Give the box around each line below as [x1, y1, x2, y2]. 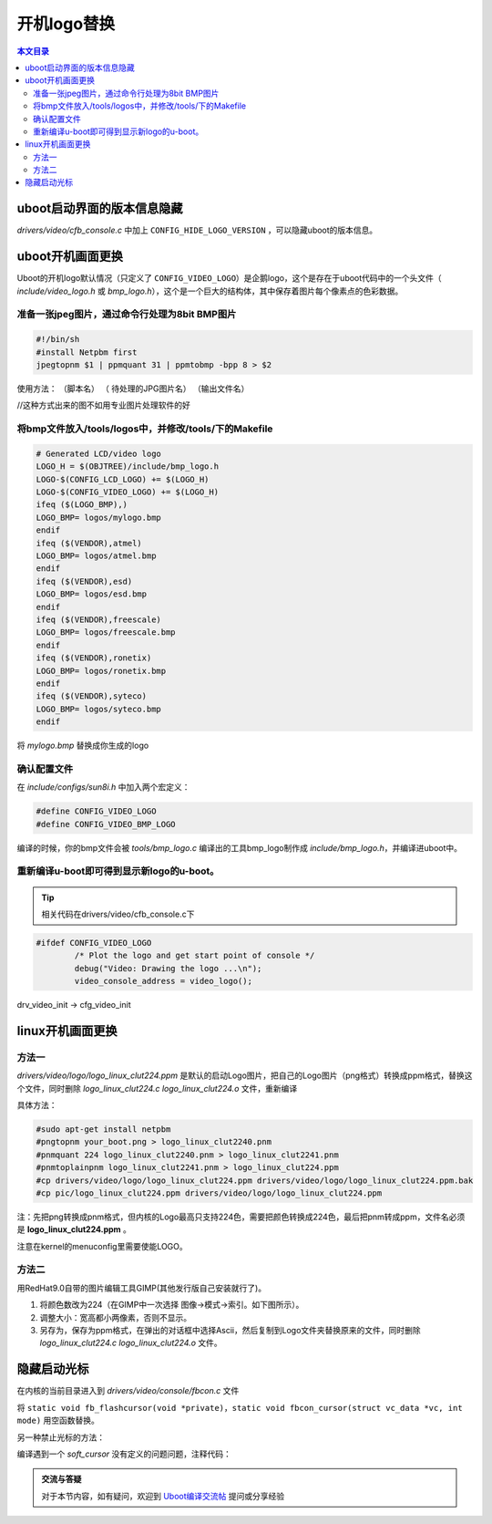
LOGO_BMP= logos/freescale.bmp [36, 627, 177, 638]
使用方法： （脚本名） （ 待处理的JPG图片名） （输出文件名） [16, 383, 250, 394]
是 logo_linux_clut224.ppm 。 [16, 1224, 132, 1235]
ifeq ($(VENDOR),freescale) [36, 614, 161, 625]
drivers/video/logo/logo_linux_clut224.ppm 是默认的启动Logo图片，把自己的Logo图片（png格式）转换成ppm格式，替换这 [16, 1070, 473, 1081]
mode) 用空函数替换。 [16, 1415, 100, 1426]
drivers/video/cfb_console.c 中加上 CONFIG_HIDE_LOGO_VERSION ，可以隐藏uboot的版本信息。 [16, 224, 378, 236]
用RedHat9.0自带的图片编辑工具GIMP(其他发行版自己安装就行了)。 [16, 1282, 267, 1293]
